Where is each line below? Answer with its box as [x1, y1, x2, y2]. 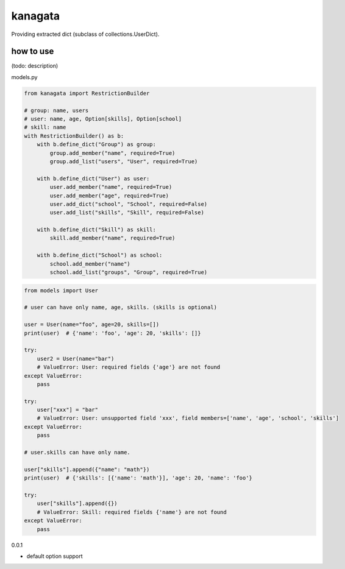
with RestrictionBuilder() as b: [24, 132, 124, 140]
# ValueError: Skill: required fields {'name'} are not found [37, 509, 227, 515]
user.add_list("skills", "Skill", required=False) [49, 209, 204, 216]
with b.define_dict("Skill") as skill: [37, 226, 157, 233]
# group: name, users [24, 107, 89, 114]
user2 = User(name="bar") [37, 355, 115, 362]
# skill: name [24, 124, 66, 131]
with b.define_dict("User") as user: [37, 175, 150, 182]
